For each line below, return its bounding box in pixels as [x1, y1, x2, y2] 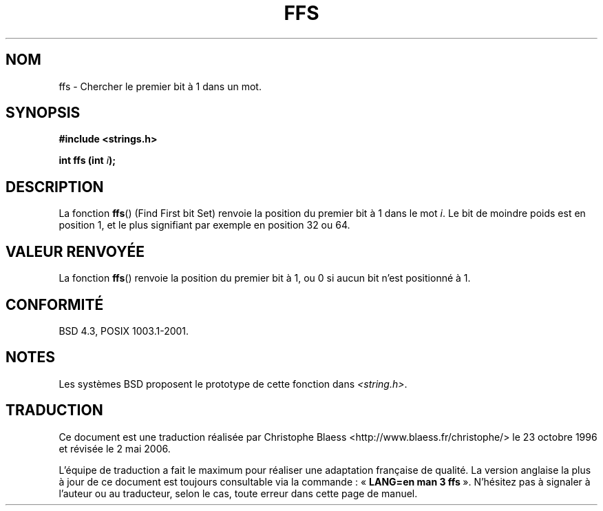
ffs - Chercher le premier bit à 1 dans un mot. [59, 80, 262, 92]
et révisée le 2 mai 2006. [59, 442, 171, 455]
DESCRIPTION [6, 178, 104, 196]
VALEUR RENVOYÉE [6, 242, 145, 260]
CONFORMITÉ [6, 295, 104, 313]
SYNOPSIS [6, 104, 81, 122]
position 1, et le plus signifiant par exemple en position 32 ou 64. [59, 219, 350, 231]
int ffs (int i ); [59, 154, 116, 167]
